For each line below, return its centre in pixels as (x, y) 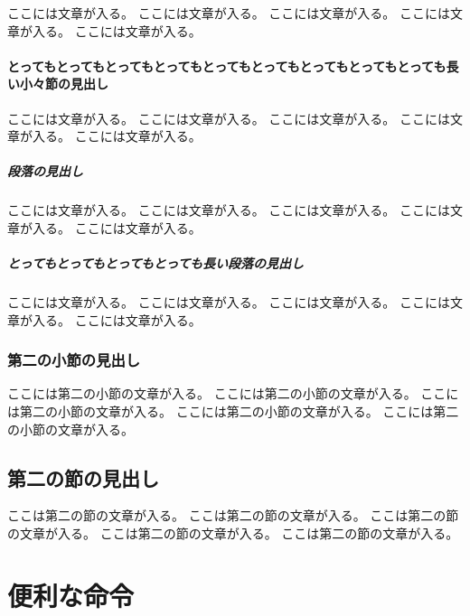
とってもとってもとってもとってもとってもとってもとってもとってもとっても (227, 65)
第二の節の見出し (83, 477)
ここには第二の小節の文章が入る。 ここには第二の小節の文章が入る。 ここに (233, 393)
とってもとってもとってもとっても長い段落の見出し (155, 263)
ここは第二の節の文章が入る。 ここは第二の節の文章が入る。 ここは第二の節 (233, 515)
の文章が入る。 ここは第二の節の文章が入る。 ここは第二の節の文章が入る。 (233, 533)
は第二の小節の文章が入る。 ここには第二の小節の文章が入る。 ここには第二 (233, 411)
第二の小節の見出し (74, 360)
